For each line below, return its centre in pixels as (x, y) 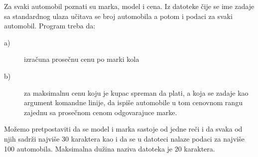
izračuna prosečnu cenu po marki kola (82, 59)
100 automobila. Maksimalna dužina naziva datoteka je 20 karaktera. (110, 148)
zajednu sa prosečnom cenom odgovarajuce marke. (101, 112)
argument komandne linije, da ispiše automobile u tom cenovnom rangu (133, 102)
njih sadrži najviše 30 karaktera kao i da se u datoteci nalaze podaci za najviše (124, 138)
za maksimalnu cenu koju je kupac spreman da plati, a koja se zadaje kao (136, 92)
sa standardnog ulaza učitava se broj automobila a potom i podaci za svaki (118, 16)
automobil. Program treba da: (50, 26)
